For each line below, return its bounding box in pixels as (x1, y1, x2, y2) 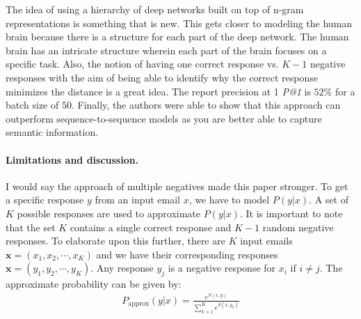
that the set (6, 219, 56, 234)
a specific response (6, 192, 84, 207)
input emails (240, 233, 293, 248)
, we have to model (188, 192, 270, 207)
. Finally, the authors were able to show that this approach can (71, 98, 341, 112)
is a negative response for (168, 260, 276, 275)
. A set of (309, 192, 348, 207)
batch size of (6, 98, 59, 112)
